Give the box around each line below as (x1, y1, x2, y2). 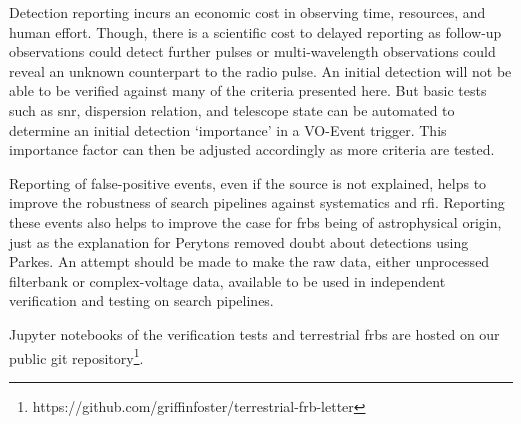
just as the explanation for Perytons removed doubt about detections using (9, 231, 469, 252)
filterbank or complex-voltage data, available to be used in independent (9, 270, 446, 291)
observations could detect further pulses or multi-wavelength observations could (9, 41, 496, 62)
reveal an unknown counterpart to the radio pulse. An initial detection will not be (9, 60, 512, 81)
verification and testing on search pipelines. (9, 290, 274, 311)
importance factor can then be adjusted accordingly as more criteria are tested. (9, 139, 495, 160)
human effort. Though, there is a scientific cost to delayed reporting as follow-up (9, 21, 502, 42)
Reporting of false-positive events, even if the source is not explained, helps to (9, 172, 487, 193)
